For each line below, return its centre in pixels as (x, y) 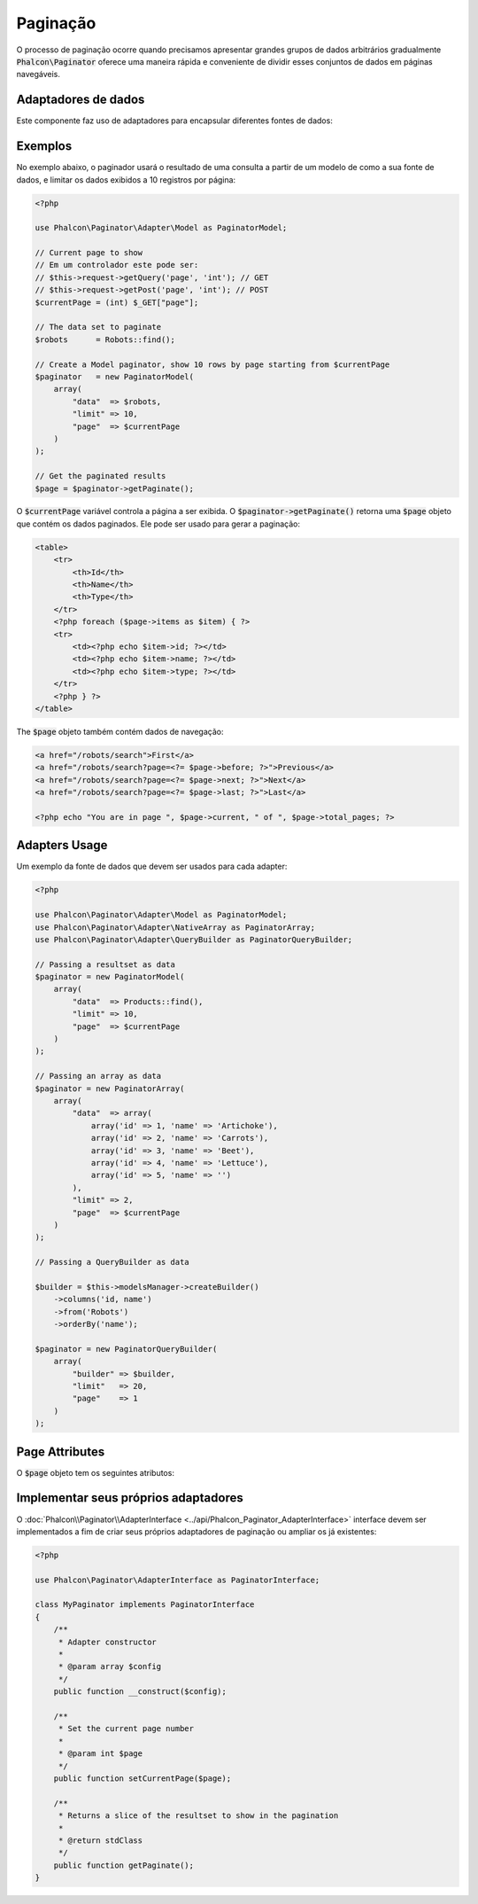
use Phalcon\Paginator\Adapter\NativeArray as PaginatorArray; (175, 927)
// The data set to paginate (98, 327)
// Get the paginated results (100, 476)
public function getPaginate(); (124, 1865)
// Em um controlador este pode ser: (117, 265)
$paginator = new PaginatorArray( (110, 1089)
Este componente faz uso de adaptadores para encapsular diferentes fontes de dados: (175, 121)
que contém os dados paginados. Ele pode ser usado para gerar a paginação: (158, 524)
